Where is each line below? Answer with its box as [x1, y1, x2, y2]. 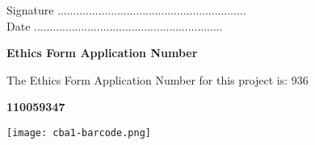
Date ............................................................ [6, 17, 223, 34]
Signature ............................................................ [6, 2, 246, 18]
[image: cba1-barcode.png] [6, 126, 151, 139]
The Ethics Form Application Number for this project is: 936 [6, 71, 309, 88]
